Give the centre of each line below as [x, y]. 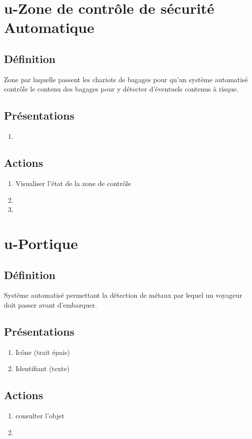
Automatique [49, 27]
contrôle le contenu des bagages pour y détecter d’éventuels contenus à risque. [121, 89]
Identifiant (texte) [43, 368]
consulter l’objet [40, 416]
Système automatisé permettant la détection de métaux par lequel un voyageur [123, 295]
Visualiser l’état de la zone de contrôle [73, 183]
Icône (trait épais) [43, 352]
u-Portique [41, 243]
